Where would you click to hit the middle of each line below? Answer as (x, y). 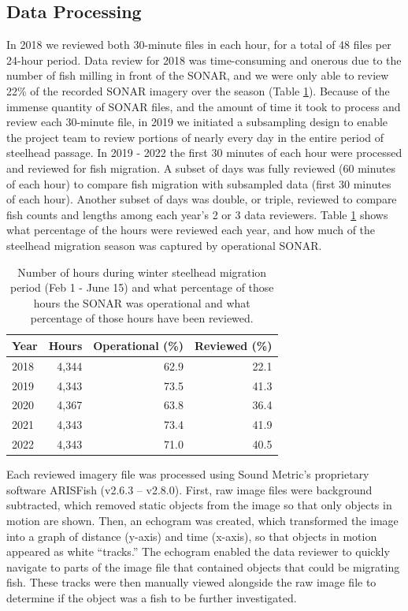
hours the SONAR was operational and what (142, 302)
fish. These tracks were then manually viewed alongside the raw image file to (191, 582)
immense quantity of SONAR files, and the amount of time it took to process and (204, 106)
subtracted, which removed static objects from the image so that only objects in (199, 505)
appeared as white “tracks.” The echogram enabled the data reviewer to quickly (198, 551)
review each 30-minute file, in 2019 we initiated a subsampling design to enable (197, 122)
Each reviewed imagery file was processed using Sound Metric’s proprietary (188, 474)
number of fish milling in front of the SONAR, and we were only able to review (198, 75)
